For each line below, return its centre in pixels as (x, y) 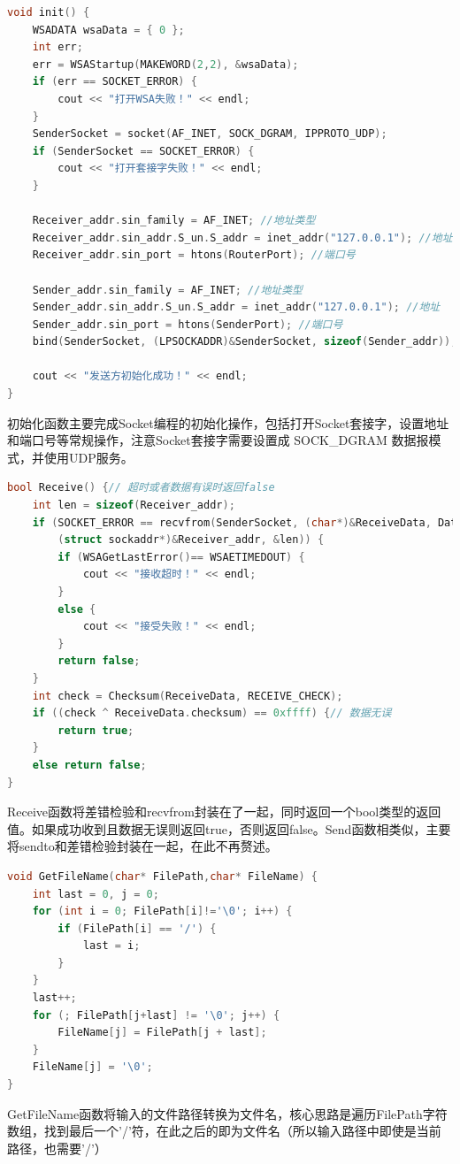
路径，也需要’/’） (57, 1148)
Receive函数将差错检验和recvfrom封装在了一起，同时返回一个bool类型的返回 (224, 812)
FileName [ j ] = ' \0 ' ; (92, 1067)
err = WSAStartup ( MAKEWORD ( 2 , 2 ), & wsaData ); (165, 64)
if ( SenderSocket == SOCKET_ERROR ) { (143, 151)
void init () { (49, 12)
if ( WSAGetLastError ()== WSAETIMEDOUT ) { (181, 557)
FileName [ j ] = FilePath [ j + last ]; (162, 1033)
